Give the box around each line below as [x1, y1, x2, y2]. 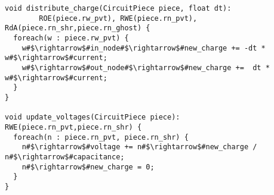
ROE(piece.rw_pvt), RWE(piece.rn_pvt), [39, 14, 198, 23]
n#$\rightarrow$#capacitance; [5, 152, 125, 161]
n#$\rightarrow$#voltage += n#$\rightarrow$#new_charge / [21, 143, 257, 152]
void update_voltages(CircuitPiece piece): [5, 113, 180, 122]
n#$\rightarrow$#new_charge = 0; [21, 162, 155, 171]
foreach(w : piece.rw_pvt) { [13, 33, 129, 42]
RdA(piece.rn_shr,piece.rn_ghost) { [5, 24, 150, 33]
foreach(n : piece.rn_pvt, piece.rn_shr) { [13, 133, 189, 141]
